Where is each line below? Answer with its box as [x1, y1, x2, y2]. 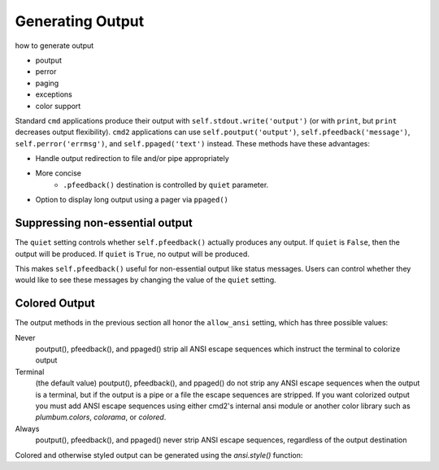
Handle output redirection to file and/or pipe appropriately [35, 154, 229, 163]
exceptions [35, 89, 72, 99]
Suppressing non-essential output [15, 216, 193, 230]
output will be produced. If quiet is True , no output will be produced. [15, 249, 250, 259]
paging [35, 78, 59, 88]
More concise [35, 168, 81, 178]
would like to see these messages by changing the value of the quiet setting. [15, 275, 276, 285]
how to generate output [15, 41, 94, 50]
